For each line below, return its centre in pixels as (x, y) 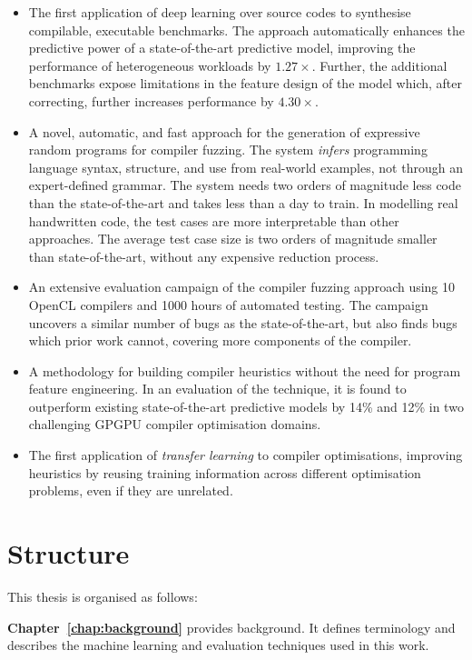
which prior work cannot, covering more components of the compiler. (220, 340)
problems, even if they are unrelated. (131, 490)
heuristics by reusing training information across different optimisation (225, 472)
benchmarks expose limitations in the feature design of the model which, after (245, 83)
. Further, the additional (379, 65)
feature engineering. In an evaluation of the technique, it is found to (217, 389)
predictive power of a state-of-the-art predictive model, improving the (222, 48)
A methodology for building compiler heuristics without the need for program (245, 370)
